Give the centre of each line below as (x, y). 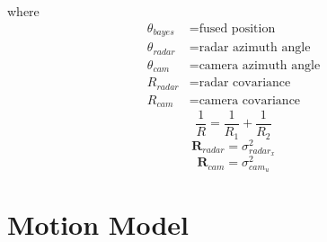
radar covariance (245, 83)
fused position (237, 28)
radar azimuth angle (255, 48)
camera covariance (250, 100)
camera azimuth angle (260, 65)
